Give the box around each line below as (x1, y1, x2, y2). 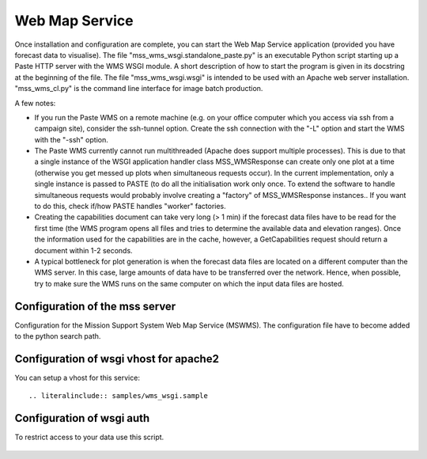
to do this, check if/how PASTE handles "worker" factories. (34, 202, 227, 211)
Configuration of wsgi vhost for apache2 (14, 352, 219, 366)
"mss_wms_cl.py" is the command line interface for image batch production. (14, 84, 263, 93)
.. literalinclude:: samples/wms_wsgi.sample (28, 392, 209, 400)
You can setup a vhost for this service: (14, 373, 140, 382)
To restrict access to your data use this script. (14, 432, 164, 442)
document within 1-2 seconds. (34, 245, 134, 255)
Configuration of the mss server (14, 299, 176, 313)
